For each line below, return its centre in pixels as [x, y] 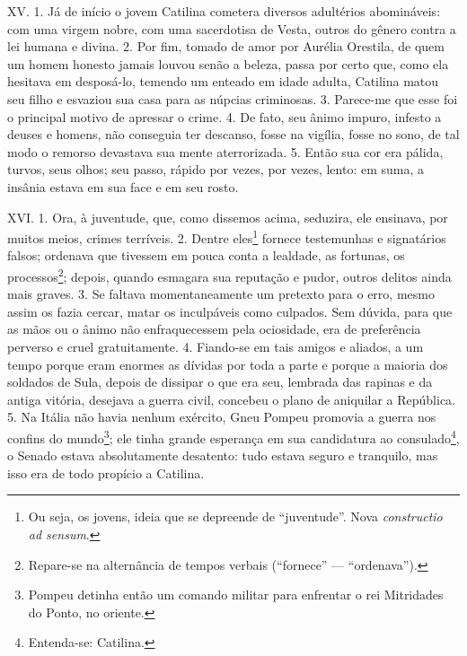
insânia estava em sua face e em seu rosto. [123, 186]
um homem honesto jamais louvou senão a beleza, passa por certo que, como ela [228, 63]
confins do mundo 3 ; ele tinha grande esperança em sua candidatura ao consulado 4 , [233, 436]
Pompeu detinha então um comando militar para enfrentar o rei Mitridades [236, 595]
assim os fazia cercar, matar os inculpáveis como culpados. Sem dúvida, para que [230, 311]
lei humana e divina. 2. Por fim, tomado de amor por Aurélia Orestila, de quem [226, 46]
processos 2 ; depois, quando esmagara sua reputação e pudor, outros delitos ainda [229, 275]
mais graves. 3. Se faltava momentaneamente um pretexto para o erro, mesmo [221, 294]
